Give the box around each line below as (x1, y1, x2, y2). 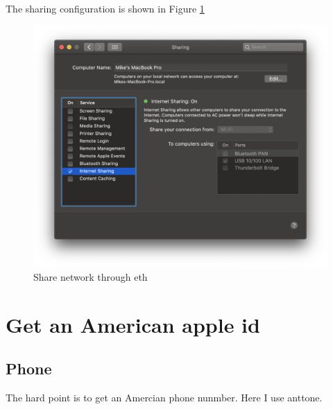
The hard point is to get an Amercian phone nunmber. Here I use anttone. (6, 390, 323, 404)
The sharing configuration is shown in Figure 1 (6, 1, 205, 15)
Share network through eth (33, 269, 148, 284)
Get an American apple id (6, 310, 260, 338)
